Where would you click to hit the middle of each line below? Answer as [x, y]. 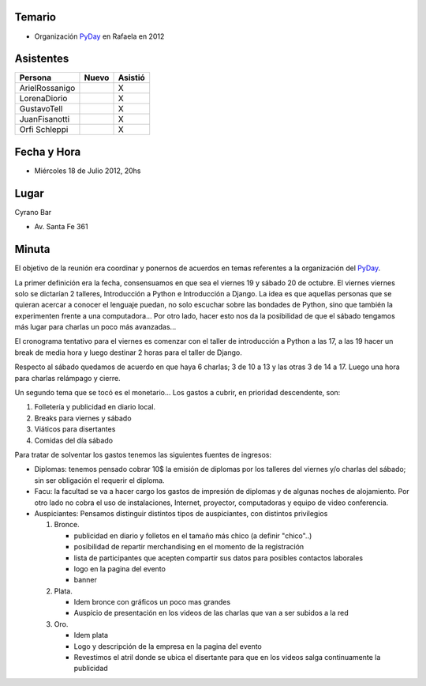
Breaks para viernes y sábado [83, 418]
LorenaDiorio [43, 99]
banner [86, 580]
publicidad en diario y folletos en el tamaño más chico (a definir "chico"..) [193, 535]
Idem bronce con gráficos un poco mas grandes [152, 602]
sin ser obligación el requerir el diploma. [99, 480]
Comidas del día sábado [74, 440]
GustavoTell [41, 109]
